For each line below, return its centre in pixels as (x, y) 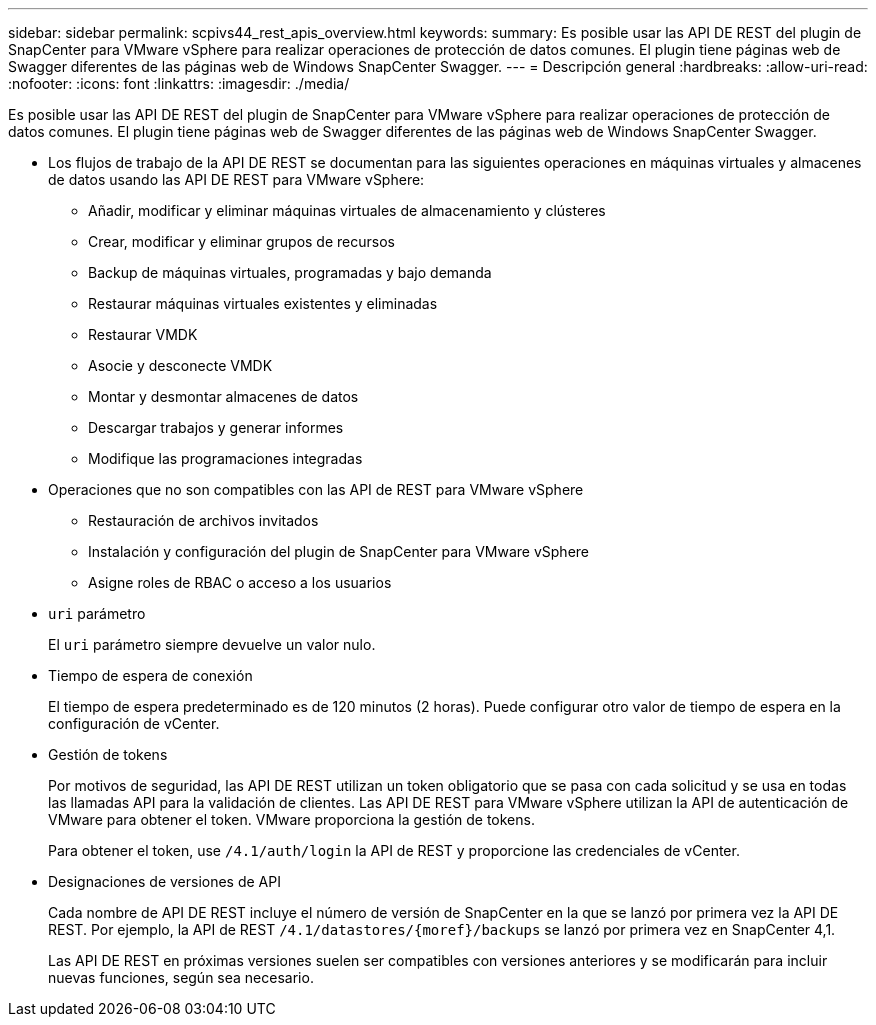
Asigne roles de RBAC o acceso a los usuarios (240, 582)
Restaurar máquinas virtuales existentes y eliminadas (263, 303)
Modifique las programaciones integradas (225, 458)
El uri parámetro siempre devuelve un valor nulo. (212, 644)
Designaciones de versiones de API (164, 881)
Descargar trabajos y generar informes (216, 427)
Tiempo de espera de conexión (150, 675)
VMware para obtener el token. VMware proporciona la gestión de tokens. (291, 819)
